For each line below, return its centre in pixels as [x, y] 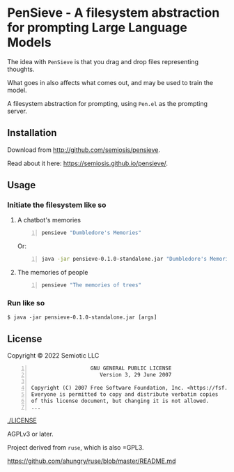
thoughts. [21, 69]
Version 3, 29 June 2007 [136, 375]
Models [29, 43]
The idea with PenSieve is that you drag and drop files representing [103, 61]
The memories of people [53, 273]
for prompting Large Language [97, 28]
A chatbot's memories [49, 220]
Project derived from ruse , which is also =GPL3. [76, 448]
